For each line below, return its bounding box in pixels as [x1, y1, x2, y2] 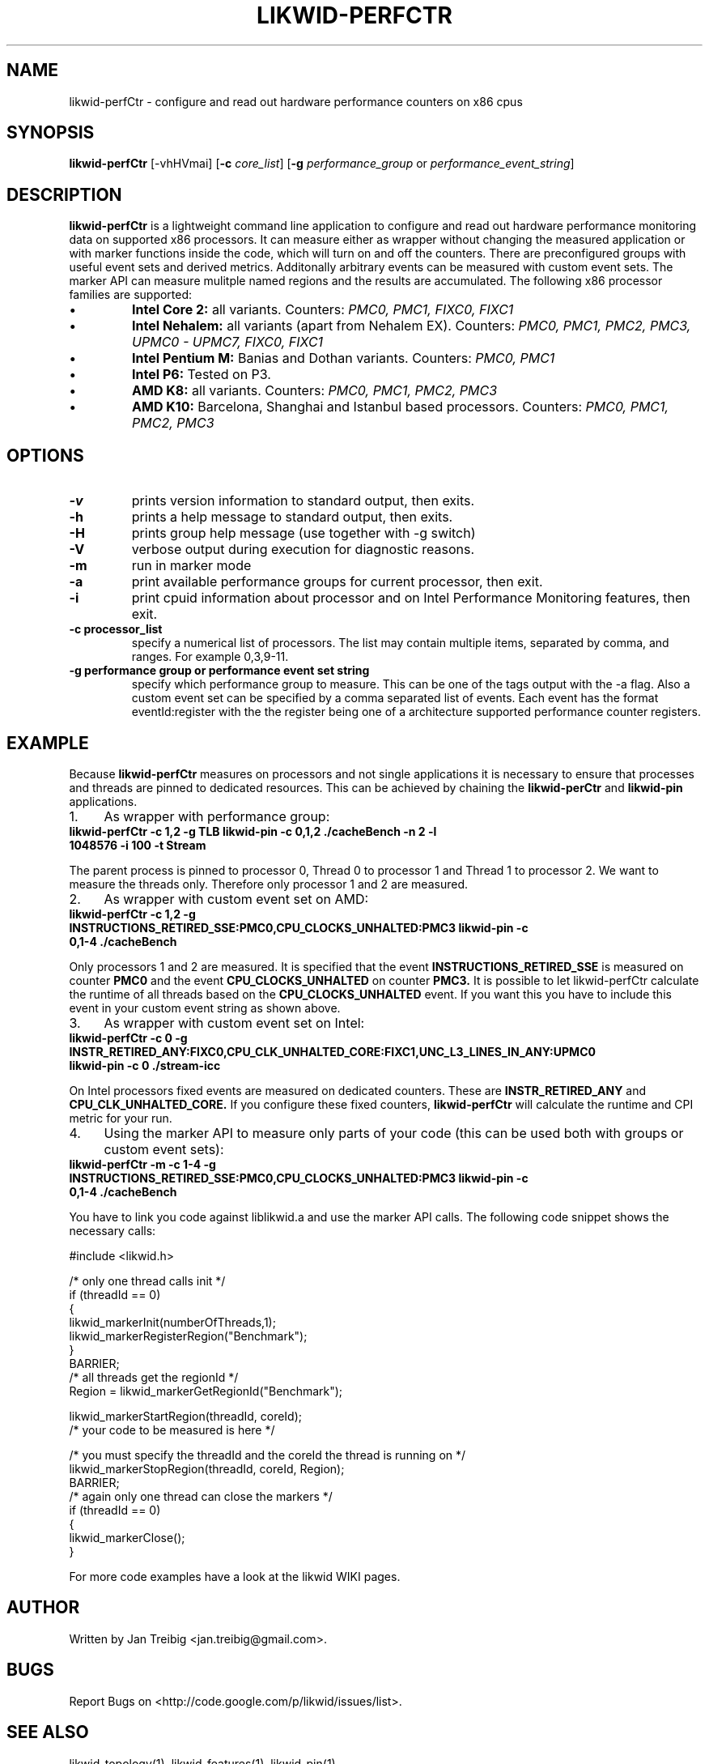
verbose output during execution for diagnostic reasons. [131, 541, 475, 558]
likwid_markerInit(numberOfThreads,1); [69, 1314, 276, 1329]
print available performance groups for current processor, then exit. [131, 573, 543, 590]
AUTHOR [6, 1597, 80, 1618]
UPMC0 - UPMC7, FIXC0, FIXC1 [132, 334, 324, 351]
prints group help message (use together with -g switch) [131, 525, 476, 542]
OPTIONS [6, 445, 84, 466]
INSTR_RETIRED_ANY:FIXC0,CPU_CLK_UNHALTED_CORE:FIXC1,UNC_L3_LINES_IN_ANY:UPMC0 [69, 1044, 596, 1059]
